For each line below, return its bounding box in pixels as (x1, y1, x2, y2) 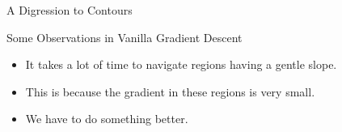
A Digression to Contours (6, 2, 133, 18)
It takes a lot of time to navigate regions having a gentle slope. (25, 56, 337, 73)
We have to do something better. (25, 110, 188, 127)
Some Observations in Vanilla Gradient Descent (6, 28, 243, 45)
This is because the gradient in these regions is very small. (25, 83, 315, 100)
